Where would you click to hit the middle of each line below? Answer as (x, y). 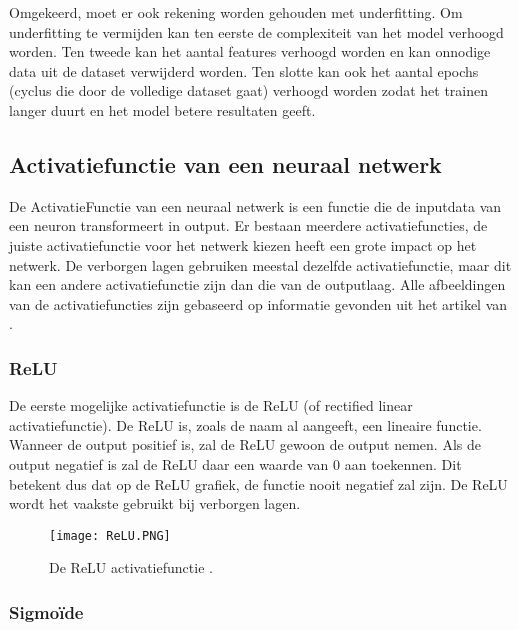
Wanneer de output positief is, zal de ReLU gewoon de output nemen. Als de (245, 444)
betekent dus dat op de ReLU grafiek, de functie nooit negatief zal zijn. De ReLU (258, 483)
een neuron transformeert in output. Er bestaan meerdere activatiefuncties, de (248, 225)
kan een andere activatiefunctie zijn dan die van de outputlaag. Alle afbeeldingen (257, 284)
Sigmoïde (46, 611)
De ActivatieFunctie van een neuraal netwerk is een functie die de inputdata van (255, 205)
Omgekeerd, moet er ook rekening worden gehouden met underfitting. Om (236, 12)
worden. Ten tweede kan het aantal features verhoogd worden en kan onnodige (250, 51)
